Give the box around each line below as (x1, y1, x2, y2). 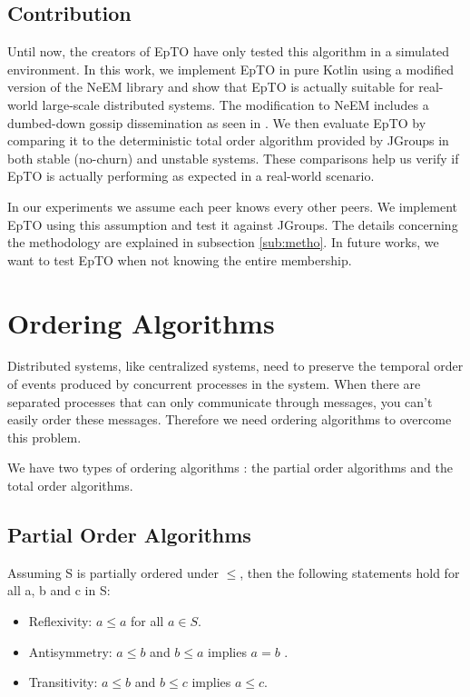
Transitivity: (28, 672, 98, 692)
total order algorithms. (7, 476, 133, 495)
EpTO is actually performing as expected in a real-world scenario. (7, 166, 375, 185)
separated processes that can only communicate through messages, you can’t (7, 392, 433, 411)
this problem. (7, 427, 82, 446)
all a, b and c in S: (7, 581, 111, 600)
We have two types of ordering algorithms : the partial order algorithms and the (7, 458, 453, 477)
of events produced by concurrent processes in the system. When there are (7, 374, 421, 393)
